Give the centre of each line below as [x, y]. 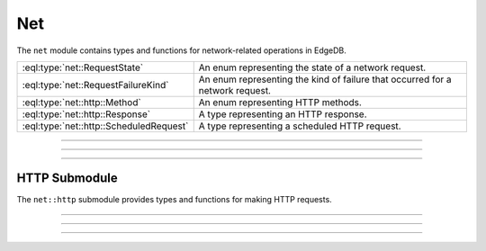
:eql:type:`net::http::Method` [81, 102]
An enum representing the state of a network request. [312, 67]
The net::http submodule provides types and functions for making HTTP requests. [174, 200]
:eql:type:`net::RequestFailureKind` [95, 85]
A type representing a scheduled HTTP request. [300, 126]
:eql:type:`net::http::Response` [86, 114]
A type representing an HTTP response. [283, 114]
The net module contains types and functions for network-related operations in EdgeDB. [181, 50]
